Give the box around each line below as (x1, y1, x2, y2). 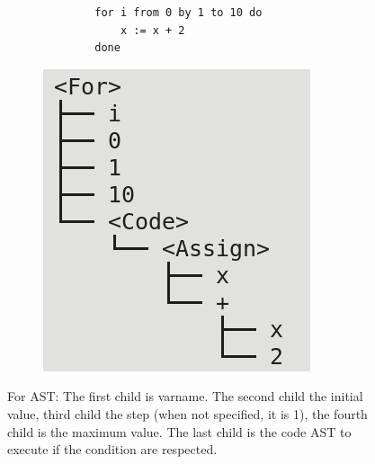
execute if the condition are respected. (7, 440, 218, 459)
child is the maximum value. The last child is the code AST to (7, 422, 352, 441)
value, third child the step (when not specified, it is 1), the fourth (7, 404, 368, 423)
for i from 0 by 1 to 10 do (94, 6, 263, 19)
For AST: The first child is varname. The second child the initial (7, 387, 363, 406)
